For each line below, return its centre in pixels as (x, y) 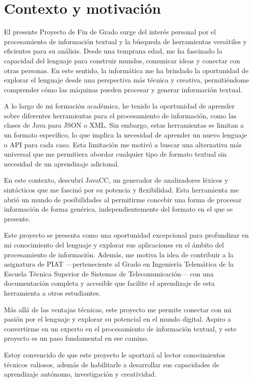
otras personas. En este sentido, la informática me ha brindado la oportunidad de (126, 70)
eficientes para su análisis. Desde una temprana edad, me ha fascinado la (113, 51)
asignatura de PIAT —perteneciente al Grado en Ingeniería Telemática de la (119, 264)
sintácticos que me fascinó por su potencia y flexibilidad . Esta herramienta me (122, 190)
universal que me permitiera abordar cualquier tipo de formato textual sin (115, 154)
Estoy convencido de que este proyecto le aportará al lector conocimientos (115, 354)
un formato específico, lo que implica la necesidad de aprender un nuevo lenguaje (126, 135)
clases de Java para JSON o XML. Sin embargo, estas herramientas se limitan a (124, 125)
